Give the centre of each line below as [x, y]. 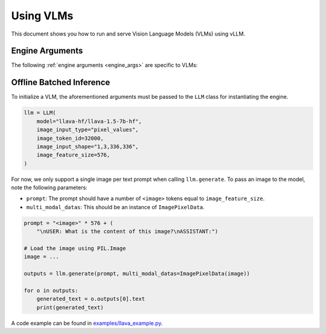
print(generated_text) [70, 307]
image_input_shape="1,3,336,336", [88, 147]
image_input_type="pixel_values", [88, 130]
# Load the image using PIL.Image [75, 248]
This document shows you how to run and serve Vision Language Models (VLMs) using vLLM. [128, 34]
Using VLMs [42, 16]
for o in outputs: [51, 290]
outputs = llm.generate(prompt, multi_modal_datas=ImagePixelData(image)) [137, 274]
